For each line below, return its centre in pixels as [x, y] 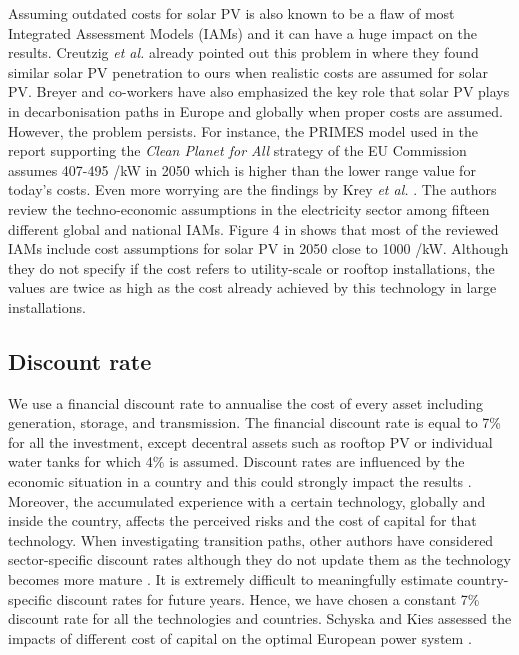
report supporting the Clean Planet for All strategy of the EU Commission [237, 150]
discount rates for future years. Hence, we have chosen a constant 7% [268, 598]
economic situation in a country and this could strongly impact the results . [240, 481]
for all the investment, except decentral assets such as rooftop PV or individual [250, 441]
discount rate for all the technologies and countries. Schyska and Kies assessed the [260, 618]
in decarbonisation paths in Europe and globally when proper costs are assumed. [255, 110]
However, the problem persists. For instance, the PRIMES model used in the [243, 130]
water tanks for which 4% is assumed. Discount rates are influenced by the [236, 461]
